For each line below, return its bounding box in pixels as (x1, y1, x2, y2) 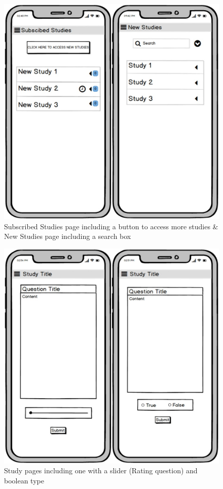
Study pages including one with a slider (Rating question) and (4, 465, 198, 476)
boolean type (4, 475, 44, 485)
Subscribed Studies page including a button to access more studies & (4, 221, 218, 231)
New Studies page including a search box (4, 231, 131, 241)
